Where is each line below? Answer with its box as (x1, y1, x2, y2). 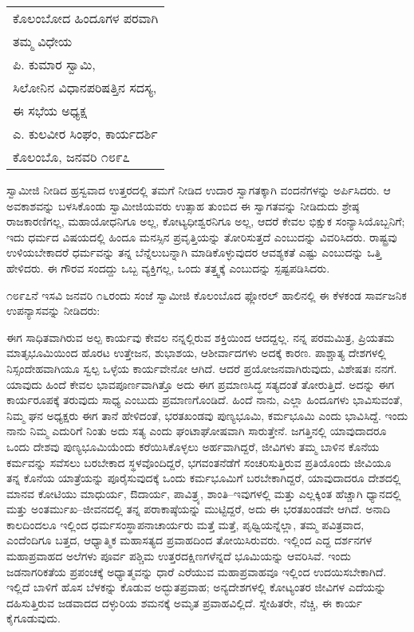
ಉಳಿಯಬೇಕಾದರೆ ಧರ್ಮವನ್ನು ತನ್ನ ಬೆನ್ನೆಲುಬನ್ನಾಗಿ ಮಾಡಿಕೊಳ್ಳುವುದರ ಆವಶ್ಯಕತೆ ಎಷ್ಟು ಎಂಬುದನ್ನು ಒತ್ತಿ (6, 244, 382, 261)
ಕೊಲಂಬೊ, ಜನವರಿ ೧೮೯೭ (13, 147, 130, 166)
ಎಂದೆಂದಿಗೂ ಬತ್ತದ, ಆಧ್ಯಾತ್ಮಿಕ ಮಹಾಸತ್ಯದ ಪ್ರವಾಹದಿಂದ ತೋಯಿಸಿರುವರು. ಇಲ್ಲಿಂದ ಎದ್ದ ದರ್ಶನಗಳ (6, 532, 373, 548)
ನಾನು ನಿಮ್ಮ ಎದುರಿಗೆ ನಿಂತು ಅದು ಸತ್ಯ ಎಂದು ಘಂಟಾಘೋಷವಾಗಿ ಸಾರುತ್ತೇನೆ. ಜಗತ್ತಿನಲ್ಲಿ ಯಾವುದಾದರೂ (6, 422, 387, 439)
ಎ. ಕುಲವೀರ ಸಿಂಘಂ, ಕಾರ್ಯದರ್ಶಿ (13, 124, 158, 143)
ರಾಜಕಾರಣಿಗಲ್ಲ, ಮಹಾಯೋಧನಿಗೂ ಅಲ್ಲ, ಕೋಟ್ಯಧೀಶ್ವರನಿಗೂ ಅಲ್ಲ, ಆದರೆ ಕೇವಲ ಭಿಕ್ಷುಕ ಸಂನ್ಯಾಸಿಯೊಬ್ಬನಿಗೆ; (6, 213, 405, 230)
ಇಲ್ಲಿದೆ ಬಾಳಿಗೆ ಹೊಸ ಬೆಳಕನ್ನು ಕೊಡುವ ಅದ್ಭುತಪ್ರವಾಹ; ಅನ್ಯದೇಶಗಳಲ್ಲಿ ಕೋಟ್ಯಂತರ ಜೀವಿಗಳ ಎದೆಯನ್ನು (6, 579, 387, 595)
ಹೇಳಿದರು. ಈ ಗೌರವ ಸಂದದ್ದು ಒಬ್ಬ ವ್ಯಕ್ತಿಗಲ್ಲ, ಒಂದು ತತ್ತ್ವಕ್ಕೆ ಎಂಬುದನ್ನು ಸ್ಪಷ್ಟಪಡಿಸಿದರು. (6, 259, 330, 276)
